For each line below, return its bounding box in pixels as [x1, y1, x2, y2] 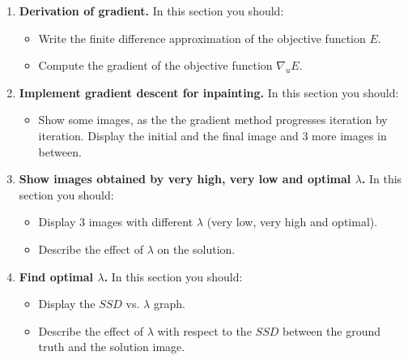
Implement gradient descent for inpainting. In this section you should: [19, 84, 399, 101]
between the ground [282, 322, 380, 339]
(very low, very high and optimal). [206, 213, 378, 230]
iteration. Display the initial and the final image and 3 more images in [38, 126, 387, 144]
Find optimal [19, 268, 94, 285]
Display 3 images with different [38, 213, 193, 230]
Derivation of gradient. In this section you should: [19, 2, 284, 19]
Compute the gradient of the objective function [38, 57, 273, 74]
